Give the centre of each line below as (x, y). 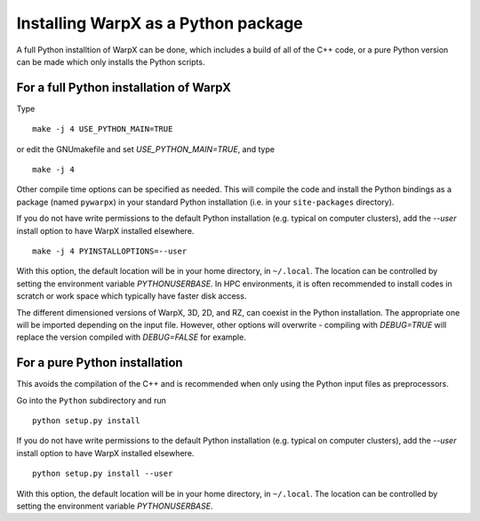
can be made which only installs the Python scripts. (111, 61)
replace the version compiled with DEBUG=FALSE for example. (131, 337)
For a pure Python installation (100, 363)
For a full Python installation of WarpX (124, 88)
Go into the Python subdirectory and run (91, 400)
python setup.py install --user (103, 474)
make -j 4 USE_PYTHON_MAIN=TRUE (103, 129)
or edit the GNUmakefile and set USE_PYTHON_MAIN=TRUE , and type (146, 149)
